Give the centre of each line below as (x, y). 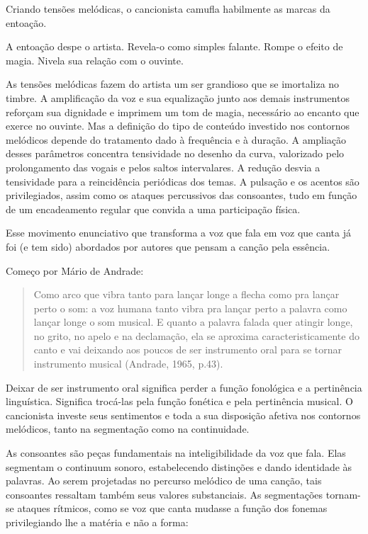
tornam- (343, 494)
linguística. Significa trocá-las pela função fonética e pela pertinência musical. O (179, 401)
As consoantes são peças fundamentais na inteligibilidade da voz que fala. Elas (176, 453)
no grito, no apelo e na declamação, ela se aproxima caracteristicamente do (196, 335)
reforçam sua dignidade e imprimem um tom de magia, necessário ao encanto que (183, 112)
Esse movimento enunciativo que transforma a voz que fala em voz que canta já (178, 233)
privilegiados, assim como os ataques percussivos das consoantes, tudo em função (182, 195)
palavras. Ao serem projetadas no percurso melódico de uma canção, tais (164, 481)
